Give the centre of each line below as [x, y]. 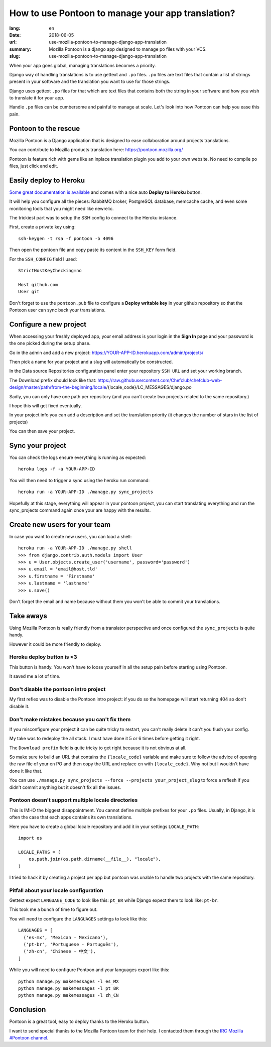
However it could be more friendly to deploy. [55, 644]
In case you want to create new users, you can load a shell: [71, 536]
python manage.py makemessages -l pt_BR [69, 988]
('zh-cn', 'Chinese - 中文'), [60, 951]
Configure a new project [48, 324]
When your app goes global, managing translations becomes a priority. [83, 65]
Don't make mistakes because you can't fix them [70, 719]
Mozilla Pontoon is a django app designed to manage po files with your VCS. [128, 49]
